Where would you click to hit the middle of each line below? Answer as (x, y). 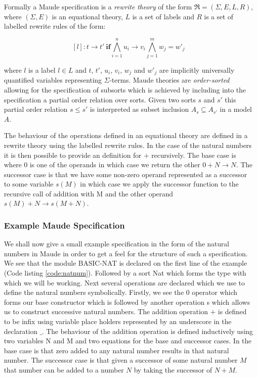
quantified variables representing (53, 80)
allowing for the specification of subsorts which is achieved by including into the (125, 89)
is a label (42, 70)
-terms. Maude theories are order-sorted (170, 80)
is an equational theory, (87, 16)
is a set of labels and (163, 16)
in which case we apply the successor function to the (159, 184)
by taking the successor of (173, 370)
